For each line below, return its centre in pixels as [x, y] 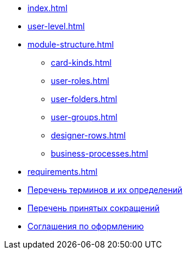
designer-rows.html [89, 135]
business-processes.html [100, 153]
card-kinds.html [81, 62]
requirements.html [63, 172]
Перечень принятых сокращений [94, 208]
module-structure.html [71, 44]
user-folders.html [84, 99]
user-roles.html [80, 81]
